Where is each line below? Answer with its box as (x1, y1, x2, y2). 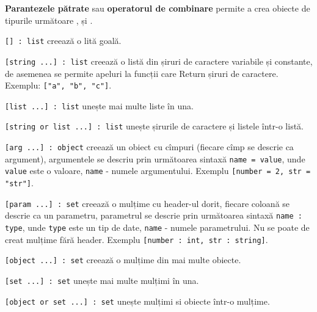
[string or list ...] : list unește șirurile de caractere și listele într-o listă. (5, 120, 304, 132)
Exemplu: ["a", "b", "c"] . (5, 79, 112, 92)
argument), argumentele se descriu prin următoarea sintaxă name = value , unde (5, 152, 305, 165)
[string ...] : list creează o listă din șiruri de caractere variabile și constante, (5, 54, 313, 67)
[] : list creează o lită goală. (5, 34, 122, 47)
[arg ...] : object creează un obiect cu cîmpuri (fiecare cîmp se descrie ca (5, 140, 294, 153)
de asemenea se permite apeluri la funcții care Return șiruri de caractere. (5, 67, 279, 79)
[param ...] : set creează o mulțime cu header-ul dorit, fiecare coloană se (5, 197, 290, 209)
